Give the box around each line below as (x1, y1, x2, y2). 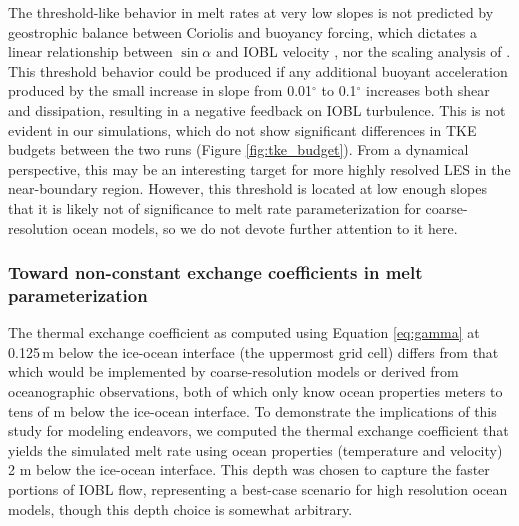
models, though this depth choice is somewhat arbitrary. (8, 498, 353, 519)
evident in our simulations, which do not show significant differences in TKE (8, 119, 477, 140)
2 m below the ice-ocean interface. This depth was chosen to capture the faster (8, 459, 490, 480)
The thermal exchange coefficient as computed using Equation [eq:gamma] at (8, 322, 480, 343)
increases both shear (366, 80, 490, 101)
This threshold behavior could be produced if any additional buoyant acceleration (8, 60, 508, 81)
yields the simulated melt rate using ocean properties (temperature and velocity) (8, 439, 503, 460)
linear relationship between (8, 41, 173, 62)
